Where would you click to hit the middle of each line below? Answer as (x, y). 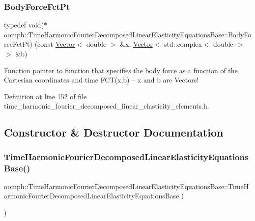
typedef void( (24, 25)
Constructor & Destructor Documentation (114, 132)
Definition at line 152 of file (45, 96)
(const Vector (55, 44)
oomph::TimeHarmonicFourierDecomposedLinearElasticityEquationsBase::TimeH (127, 186)
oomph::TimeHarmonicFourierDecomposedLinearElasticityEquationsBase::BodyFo (128, 34)
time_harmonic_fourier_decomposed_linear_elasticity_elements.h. (107, 106)
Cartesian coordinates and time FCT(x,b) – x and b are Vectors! (101, 80)
